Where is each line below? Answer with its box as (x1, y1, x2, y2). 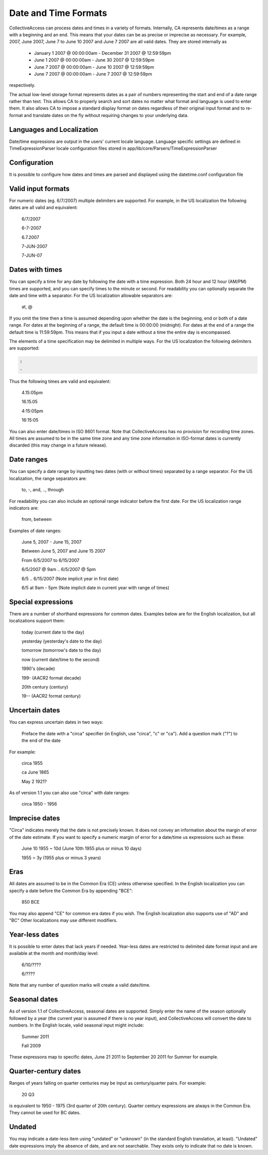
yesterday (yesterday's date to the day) (21, 638, 102, 644)
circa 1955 (21, 760, 43, 766)
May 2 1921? (21, 778, 47, 784)
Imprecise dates (9, 814, 61, 822)
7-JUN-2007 (21, 243, 48, 249)
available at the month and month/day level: (9, 950, 99, 956)
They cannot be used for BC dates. (9, 1110, 81, 1116)
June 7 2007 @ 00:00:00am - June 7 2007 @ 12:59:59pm (34, 71, 152, 77)
